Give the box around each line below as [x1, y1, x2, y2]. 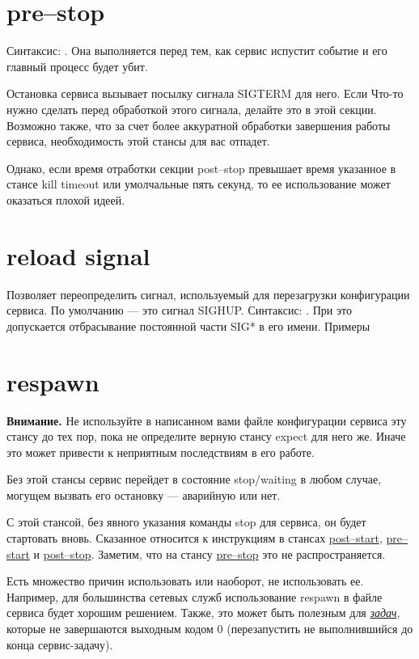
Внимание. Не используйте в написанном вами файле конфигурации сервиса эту [6, 412, 407, 429]
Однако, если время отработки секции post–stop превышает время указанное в [6, 159, 396, 176]
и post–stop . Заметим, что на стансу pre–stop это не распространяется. [33, 545, 386, 562]
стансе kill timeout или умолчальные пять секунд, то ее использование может [6, 175, 391, 192]
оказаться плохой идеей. [6, 191, 125, 208]
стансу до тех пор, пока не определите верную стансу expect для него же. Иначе [6, 428, 406, 445]
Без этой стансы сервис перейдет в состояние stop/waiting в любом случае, [6, 471, 382, 488]
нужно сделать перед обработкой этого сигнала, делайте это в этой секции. [6, 100, 377, 117]
